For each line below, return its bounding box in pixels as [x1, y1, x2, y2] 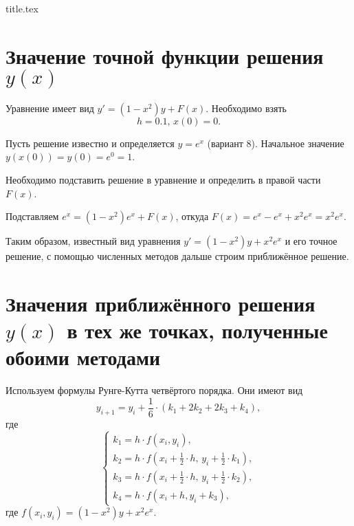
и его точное [285, 234, 338, 248]
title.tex [5, 1, 38, 15]
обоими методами [5, 343, 161, 371]
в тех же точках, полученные [67, 316, 328, 344]
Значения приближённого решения [5, 289, 316, 317]
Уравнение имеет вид [5, 100, 94, 115]
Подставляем [5, 209, 59, 223]
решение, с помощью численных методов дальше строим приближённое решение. [5, 249, 349, 263]
